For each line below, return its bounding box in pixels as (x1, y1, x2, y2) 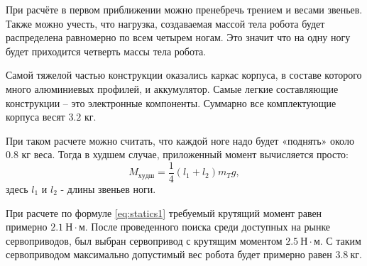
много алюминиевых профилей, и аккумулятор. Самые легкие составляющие (6, 81, 339, 96)
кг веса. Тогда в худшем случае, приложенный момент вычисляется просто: (21, 147, 349, 162)
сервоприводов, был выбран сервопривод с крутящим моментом (6, 233, 283, 248)
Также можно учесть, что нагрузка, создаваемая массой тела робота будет (6, 16, 325, 31)
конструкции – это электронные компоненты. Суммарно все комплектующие (6, 95, 336, 110)
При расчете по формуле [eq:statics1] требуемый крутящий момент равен (6, 205, 322, 220)
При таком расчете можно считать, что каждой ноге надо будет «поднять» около (6, 133, 354, 148)
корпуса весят (6, 109, 65, 124)
